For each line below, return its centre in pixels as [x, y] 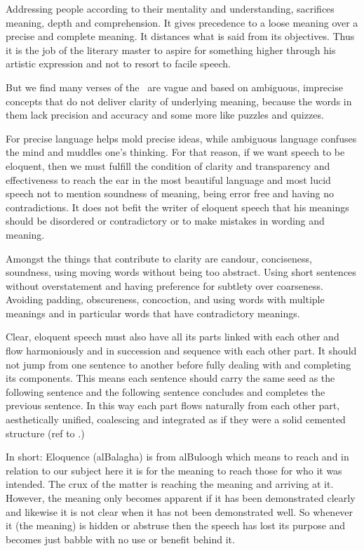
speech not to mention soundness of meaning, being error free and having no [170, 193]
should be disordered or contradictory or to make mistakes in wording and [165, 221]
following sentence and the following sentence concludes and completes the [166, 391]
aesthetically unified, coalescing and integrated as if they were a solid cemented [176, 419]
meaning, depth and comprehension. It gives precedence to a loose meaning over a [182, 22]
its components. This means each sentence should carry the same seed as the [170, 378]
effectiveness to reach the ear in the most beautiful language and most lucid [168, 179]
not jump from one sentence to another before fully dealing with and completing [178, 364]
